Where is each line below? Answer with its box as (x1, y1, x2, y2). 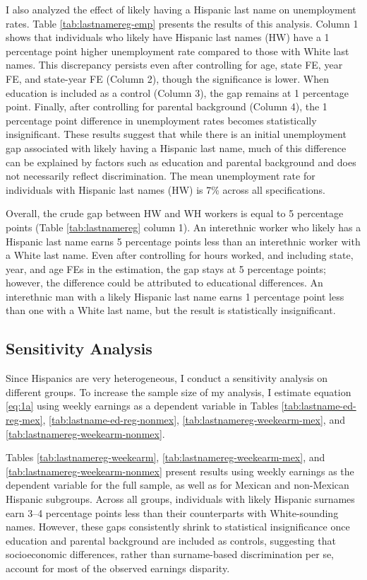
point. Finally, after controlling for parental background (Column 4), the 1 (6, 99, 327, 114)
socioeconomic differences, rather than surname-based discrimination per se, (6, 547, 335, 562)
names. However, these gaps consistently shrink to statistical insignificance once (6, 519, 350, 534)
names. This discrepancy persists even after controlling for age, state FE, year (6, 57, 343, 72)
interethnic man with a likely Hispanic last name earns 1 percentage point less (6, 289, 344, 303)
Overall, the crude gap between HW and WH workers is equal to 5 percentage (6, 206, 344, 221)
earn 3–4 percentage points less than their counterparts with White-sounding (6, 505, 339, 520)
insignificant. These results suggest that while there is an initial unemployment (6, 127, 347, 141)
